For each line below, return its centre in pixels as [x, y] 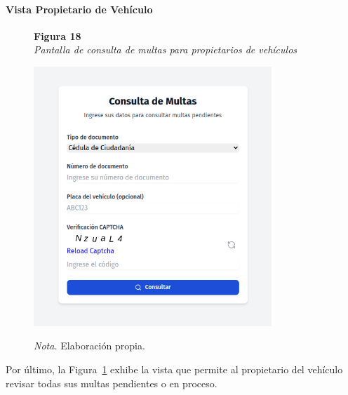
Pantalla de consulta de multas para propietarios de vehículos [166, 49]
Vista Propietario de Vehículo [79, 9]
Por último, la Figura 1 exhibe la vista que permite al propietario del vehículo [174, 369]
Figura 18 [58, 35]
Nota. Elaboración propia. [89, 346]
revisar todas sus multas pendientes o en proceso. [112, 383]
